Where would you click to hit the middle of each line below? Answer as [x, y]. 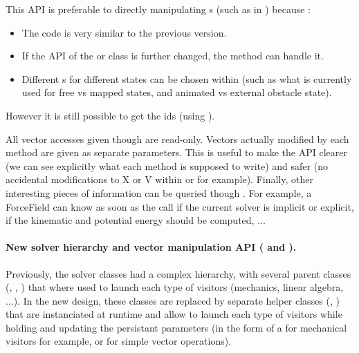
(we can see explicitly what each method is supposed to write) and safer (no [167, 165]
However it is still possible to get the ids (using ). [110, 115]
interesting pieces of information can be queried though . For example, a [159, 192]
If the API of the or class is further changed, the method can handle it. [173, 56]
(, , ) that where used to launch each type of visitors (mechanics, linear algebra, [175, 287]
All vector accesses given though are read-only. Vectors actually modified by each [177, 139]
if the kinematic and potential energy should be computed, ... [136, 220]
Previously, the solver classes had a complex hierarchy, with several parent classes [178, 273]
